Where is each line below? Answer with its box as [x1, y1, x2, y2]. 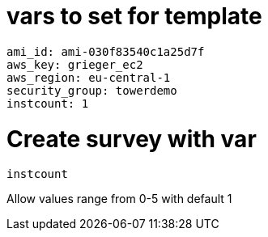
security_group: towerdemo [6, 83, 177, 97]
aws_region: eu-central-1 [6, 70, 171, 84]
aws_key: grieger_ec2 [6, 57, 143, 71]
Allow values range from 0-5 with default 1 [6, 192, 232, 206]
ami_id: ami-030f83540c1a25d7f [6, 44, 205, 58]
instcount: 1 [6, 96, 89, 110]
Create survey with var [6, 125, 257, 153]
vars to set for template [6, 2, 262, 30]
